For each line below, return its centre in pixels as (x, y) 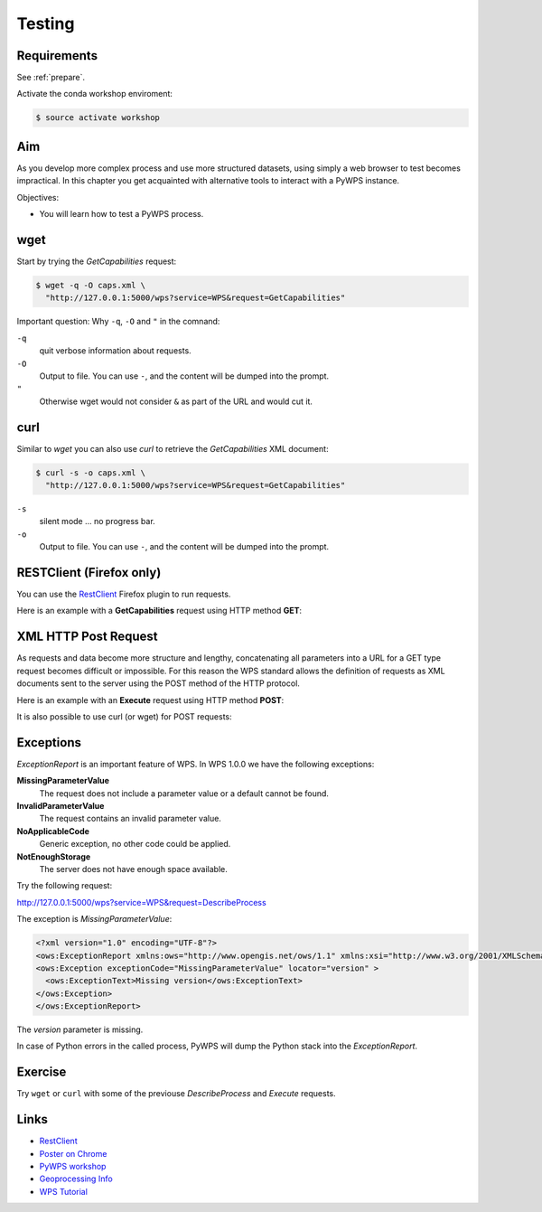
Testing (46, 23)
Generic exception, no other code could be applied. (135, 844)
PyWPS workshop (73, 1167)
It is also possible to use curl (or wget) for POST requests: (124, 716)
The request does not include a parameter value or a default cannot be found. (184, 793)
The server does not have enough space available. (133, 869)
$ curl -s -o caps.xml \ (91, 473)
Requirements (57, 56)
